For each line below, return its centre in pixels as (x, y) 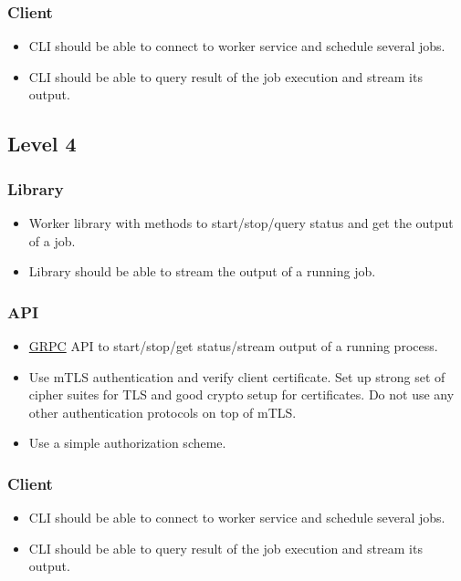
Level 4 (42, 144)
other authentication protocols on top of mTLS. (162, 412)
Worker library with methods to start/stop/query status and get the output (241, 223)
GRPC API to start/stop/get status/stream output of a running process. (233, 346)
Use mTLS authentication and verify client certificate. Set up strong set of (237, 376)
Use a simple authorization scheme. (127, 443)
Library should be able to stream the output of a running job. (202, 271)
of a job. (52, 240)
